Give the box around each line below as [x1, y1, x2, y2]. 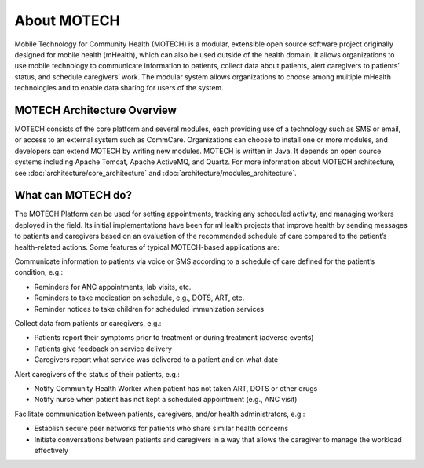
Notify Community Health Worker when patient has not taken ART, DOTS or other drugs [34, 383, 318, 393]
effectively [34, 445, 68, 455]
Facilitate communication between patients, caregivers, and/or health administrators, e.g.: [14, 409, 305, 419]
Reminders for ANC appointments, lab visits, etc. [34, 282, 192, 291]
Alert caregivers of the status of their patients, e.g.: [14, 369, 181, 378]
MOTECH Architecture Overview [14, 103, 177, 117]
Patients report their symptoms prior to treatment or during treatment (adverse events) [34, 333, 314, 342]
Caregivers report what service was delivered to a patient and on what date [34, 355, 279, 364]
